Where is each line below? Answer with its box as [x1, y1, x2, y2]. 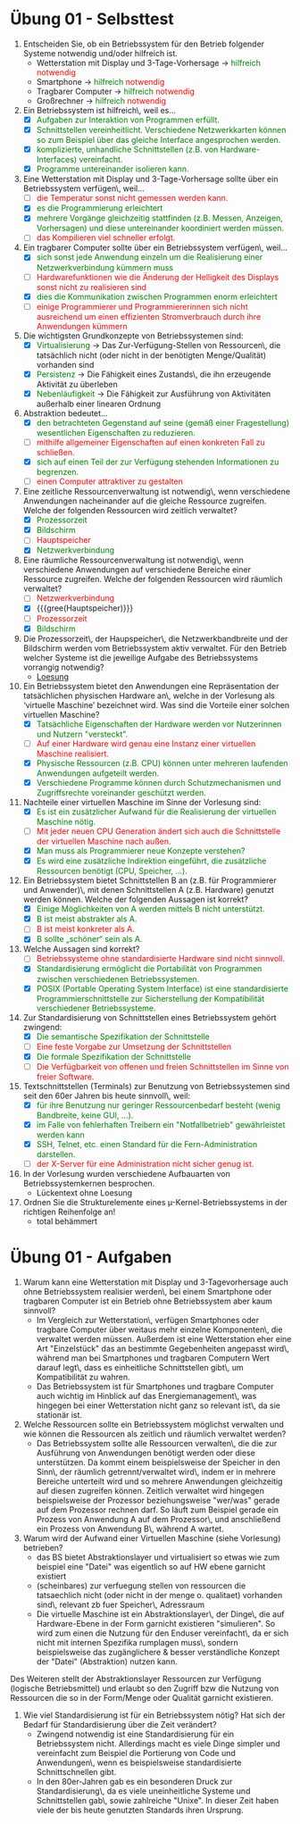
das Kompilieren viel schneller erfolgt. [36, 232, 176, 243]
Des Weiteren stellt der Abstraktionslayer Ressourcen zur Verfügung [10, 1674, 262, 1684]
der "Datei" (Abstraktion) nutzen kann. [36, 1656, 178, 1667]
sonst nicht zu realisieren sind [36, 281, 146, 292]
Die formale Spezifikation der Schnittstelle [36, 1051, 191, 1062]
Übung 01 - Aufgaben [10, 1247, 172, 1268]
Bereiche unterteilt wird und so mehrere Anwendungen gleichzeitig [36, 1476, 283, 1487]
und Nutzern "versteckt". [36, 729, 129, 739]
